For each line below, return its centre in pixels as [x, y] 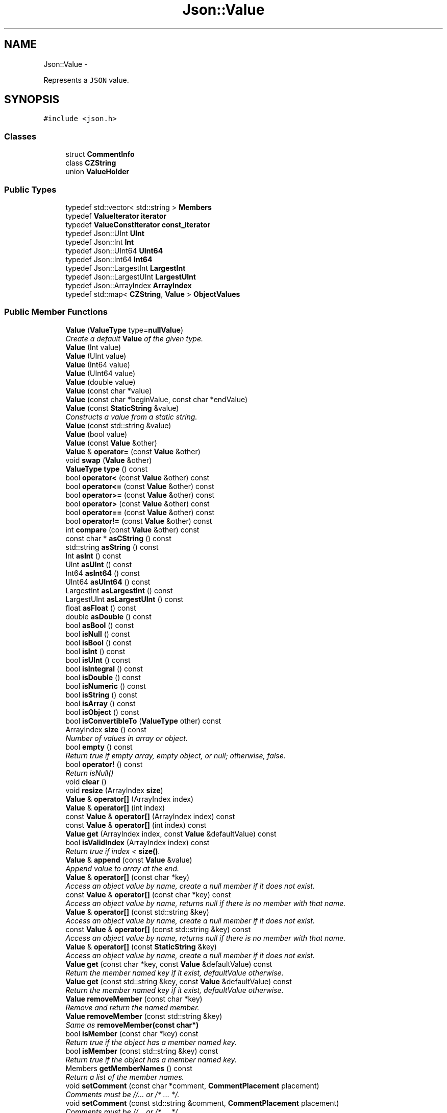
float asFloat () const [101, 608]
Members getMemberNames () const [129, 1068]
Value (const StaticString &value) [122, 408]
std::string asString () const [112, 547]
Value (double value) [101, 382]
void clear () [86, 781]
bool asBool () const [100, 625]
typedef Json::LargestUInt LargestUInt [131, 276]
